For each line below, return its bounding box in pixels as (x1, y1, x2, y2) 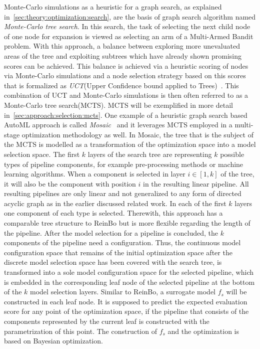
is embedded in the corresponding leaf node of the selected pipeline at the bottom (4, 276, 255, 287)
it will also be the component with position (4, 178, 136, 189)
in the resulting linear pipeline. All (143, 178, 249, 189)
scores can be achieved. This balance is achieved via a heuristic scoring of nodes (4, 60, 248, 71)
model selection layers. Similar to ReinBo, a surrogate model (30, 286, 215, 297)
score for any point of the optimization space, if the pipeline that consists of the (4, 306, 249, 316)
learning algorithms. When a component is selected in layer (4, 168, 185, 179)
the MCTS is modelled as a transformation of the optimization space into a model (4, 139, 256, 149)
